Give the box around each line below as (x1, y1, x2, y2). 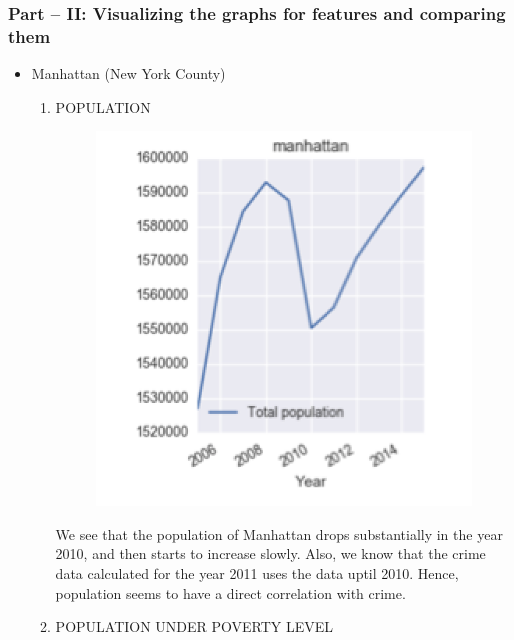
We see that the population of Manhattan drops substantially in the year (55, 523, 503, 544)
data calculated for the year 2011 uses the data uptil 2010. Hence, (55, 562, 459, 583)
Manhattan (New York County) (31, 63, 226, 84)
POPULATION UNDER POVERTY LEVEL (55, 616, 334, 637)
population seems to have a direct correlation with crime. (55, 582, 406, 603)
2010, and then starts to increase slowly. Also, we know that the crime (55, 543, 486, 564)
